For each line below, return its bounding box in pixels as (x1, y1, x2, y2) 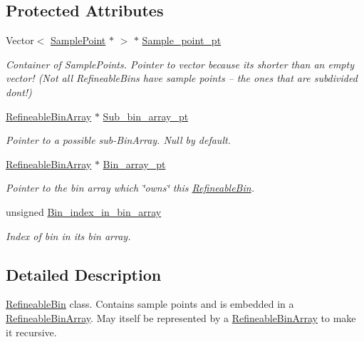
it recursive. (6, 324, 57, 339)
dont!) (6, 84, 32, 99)
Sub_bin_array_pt (103, 108, 189, 123)
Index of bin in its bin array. (6, 228, 131, 243)
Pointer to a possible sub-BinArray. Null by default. (6, 133, 231, 147)
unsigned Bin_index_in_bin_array (6, 204, 162, 219)
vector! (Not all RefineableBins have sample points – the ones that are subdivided (6, 71, 358, 85)
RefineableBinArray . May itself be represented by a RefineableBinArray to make (6, 310, 356, 325)
